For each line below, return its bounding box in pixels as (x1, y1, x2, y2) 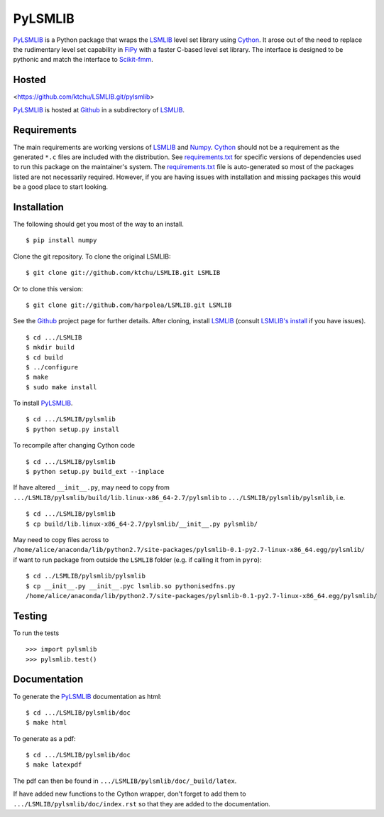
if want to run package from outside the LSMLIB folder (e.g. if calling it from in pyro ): (13, 555, 262, 564)
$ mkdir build (26, 343, 75, 352)
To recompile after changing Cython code (13, 441, 136, 450)
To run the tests (13, 629, 60, 637)
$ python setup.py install (26, 425, 120, 433)
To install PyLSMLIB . (13, 399, 73, 408)
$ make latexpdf (26, 761, 82, 769)
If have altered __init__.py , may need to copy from (13, 483, 170, 492)
